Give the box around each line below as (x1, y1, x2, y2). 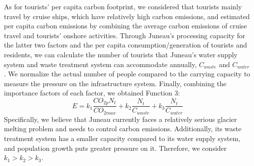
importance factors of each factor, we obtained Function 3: (4, 88, 180, 98)
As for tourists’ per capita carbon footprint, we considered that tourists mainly (4, 1, 242, 11)
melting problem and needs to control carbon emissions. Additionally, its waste (4, 123, 242, 134)
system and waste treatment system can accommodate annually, (4, 59, 197, 69)
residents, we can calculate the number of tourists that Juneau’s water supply (4, 49, 238, 59)
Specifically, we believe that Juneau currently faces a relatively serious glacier (4, 114, 237, 124)
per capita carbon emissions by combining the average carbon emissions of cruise (4, 21, 247, 31)
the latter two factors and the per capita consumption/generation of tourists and (4, 40, 247, 50)
